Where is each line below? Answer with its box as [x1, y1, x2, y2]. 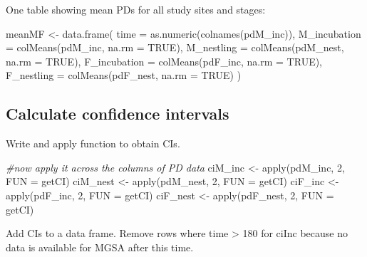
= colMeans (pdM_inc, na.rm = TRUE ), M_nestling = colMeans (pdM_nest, [6, 40, 344, 55]
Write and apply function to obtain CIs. [6, 136, 180, 151]
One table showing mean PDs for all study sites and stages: [6, 2, 266, 16]
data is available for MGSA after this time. [6, 239, 194, 254]
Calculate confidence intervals [6, 103, 229, 125]
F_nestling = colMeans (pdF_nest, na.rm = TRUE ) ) [6, 68, 242, 83]
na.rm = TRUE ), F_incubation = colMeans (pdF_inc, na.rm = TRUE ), [6, 53, 323, 68]
